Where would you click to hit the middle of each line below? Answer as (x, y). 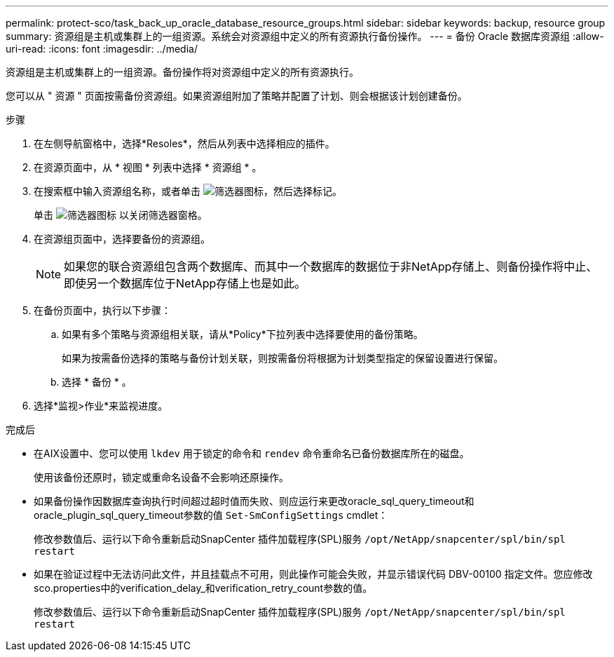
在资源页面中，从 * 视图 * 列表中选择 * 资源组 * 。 (148, 167)
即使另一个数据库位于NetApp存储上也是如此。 (185, 283)
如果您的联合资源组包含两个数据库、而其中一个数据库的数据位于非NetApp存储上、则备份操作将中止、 (331, 266)
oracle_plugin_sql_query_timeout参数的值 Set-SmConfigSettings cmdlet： (211, 515)
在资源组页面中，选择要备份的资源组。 (122, 239)
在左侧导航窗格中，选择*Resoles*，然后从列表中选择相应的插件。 (184, 143)
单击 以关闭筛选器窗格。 (121, 215)
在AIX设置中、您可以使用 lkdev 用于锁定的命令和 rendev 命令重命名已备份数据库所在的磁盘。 (252, 453)
